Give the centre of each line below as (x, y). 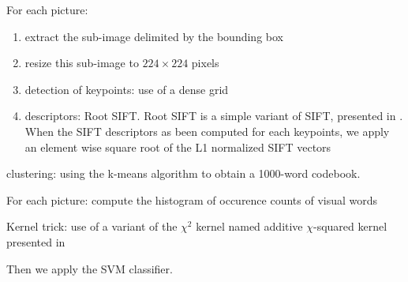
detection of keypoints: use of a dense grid (127, 89)
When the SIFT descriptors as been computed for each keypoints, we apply (207, 131)
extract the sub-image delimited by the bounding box (154, 36)
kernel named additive (249, 226)
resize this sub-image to (82, 63)
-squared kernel (350, 226)
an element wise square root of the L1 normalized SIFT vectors (178, 147)
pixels (205, 63)
